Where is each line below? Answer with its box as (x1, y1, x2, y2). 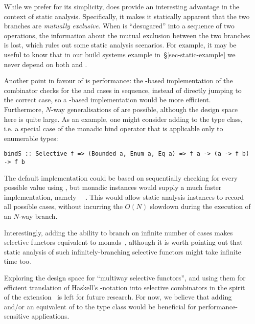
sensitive (4, 311, 29, 321)
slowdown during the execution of (150, 201, 251, 211)
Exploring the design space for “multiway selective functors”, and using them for (4, 272, 246, 282)
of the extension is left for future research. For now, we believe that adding (4, 292, 232, 302)
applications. (31, 311, 70, 321)
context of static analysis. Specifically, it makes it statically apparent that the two (4, 11, 250, 21)
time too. (4, 256, 31, 266)
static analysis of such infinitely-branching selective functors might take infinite (4, 246, 241, 256)
